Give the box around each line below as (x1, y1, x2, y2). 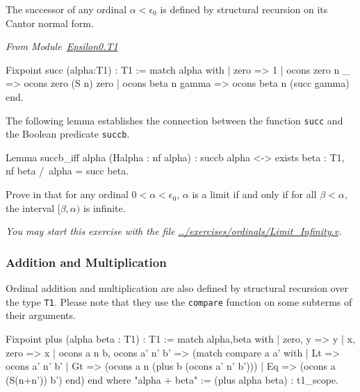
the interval (6, 200, 55, 215)
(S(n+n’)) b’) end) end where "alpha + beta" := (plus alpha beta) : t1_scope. (6, 372, 338, 386)
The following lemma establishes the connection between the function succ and (6, 113, 343, 127)
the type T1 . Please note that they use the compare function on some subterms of (6, 294, 352, 309)
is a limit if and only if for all (192, 187, 317, 202)
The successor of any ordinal (6, 2, 127, 16)
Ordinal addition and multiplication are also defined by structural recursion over (6, 281, 348, 295)
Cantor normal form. (6, 15, 94, 30)
